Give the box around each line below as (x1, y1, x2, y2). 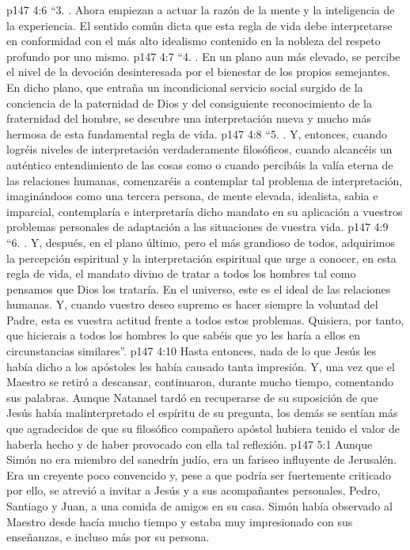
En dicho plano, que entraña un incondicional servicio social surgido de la (6, 78, 363, 95)
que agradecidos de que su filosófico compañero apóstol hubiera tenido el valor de (6, 420, 401, 437)
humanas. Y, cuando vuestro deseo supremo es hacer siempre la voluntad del (6, 296, 378, 313)
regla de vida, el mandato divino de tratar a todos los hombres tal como (6, 265, 356, 282)
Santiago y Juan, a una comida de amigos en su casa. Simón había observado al (6, 498, 393, 514)
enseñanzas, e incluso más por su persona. (6, 529, 210, 545)
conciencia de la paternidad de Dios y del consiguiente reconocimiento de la (6, 94, 373, 111)
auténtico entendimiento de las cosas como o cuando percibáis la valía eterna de (6, 156, 393, 173)
